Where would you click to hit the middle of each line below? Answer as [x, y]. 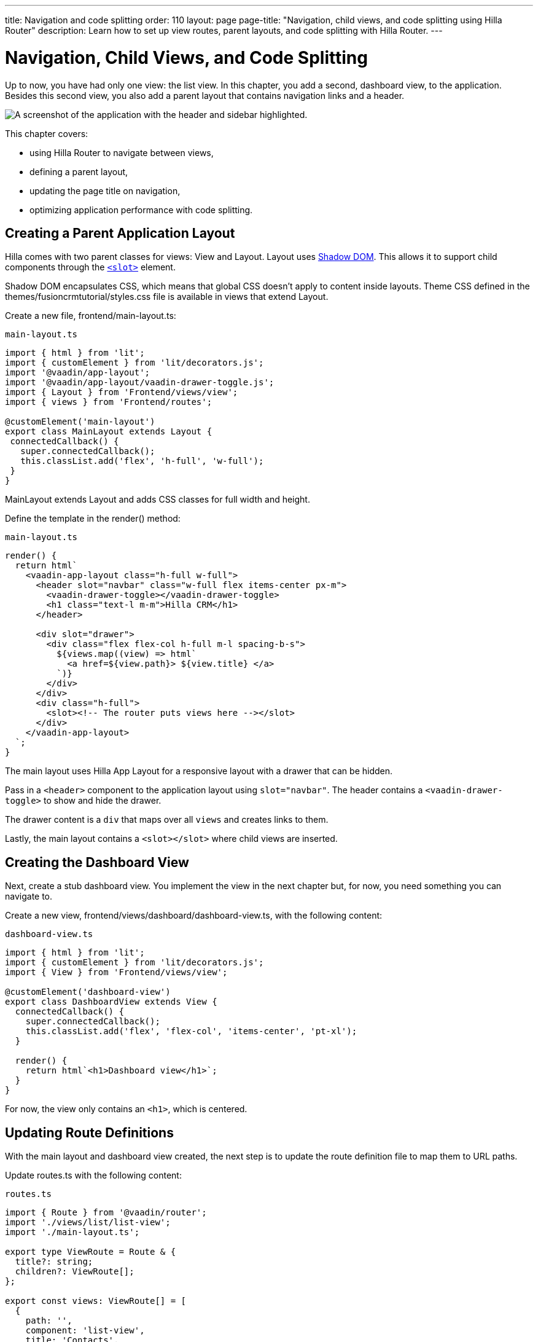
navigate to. [29, 897]
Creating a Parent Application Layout [120, 233]
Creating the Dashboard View [97, 862]
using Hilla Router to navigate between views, [122, 152]
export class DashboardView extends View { [111, 1002]
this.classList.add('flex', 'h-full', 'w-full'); [142, 461]
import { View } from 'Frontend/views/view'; [116, 972]
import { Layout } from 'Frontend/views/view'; [122, 392]
